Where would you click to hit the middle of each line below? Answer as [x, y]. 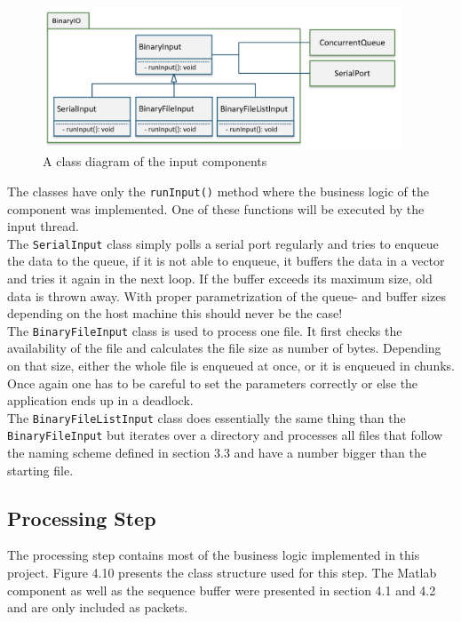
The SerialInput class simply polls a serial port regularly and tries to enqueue [223, 243]
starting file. [40, 470]
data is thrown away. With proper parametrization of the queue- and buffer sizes [227, 295]
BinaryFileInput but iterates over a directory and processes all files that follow [225, 435]
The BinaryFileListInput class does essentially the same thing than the [207, 417]
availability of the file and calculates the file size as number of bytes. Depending [224, 348]
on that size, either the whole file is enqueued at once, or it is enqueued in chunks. [231, 365]
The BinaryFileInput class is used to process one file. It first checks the [205, 330]
